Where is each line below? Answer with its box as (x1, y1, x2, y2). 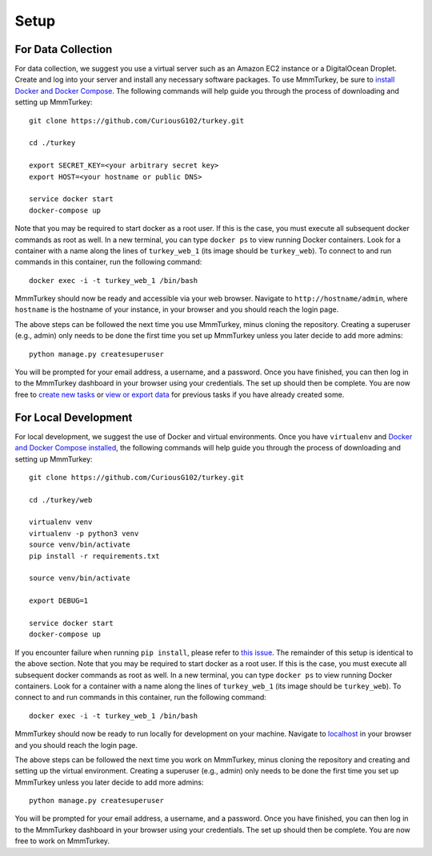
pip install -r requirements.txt (29, 551, 160, 560)
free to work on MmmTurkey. (14, 836, 110, 846)
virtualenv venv (29, 518, 93, 527)
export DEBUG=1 (29, 596, 89, 605)
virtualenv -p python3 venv (29, 529, 139, 538)
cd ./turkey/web (29, 495, 93, 504)
